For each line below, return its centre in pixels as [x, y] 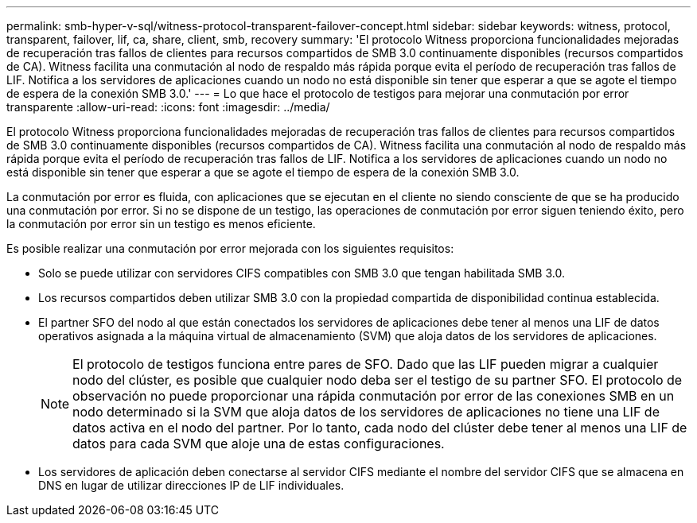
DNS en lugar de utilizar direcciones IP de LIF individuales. [191, 485]
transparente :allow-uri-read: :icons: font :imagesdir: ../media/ [168, 107]
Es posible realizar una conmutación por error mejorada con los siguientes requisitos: [230, 248]
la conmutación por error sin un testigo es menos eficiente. [161, 224]
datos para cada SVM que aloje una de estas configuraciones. [259, 444]
